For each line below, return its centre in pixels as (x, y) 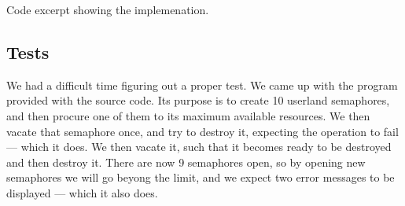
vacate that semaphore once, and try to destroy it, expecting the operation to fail (202, 131)
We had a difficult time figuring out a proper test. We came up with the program (202, 85)
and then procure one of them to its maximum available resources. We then (188, 115)
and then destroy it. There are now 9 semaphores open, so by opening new (186, 162)
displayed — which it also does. (82, 192)
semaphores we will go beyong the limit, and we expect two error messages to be (201, 177)
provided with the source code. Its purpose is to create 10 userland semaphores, (198, 100)
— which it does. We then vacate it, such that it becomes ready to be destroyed (199, 147)
